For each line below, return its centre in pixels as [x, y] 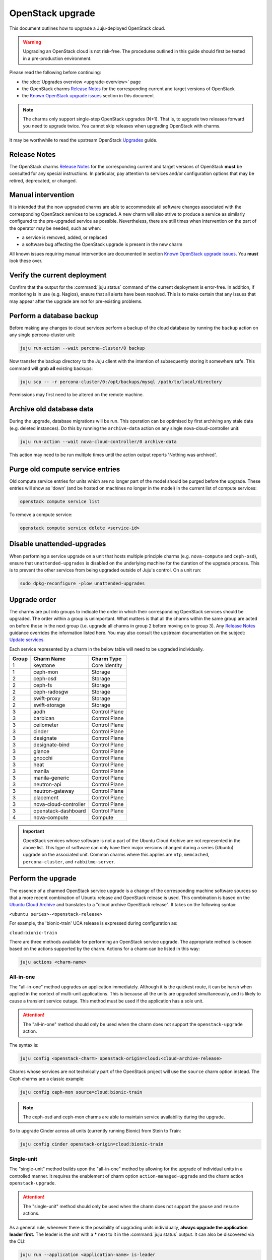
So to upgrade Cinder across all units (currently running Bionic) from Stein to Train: [95, 1131]
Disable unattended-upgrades [58, 544]
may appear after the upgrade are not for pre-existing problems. [76, 301]
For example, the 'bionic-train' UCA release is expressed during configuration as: [93, 923]
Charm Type [107, 659]
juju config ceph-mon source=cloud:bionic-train [81, 1092]
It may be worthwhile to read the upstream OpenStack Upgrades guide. [83, 140]
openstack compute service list [60, 502]
